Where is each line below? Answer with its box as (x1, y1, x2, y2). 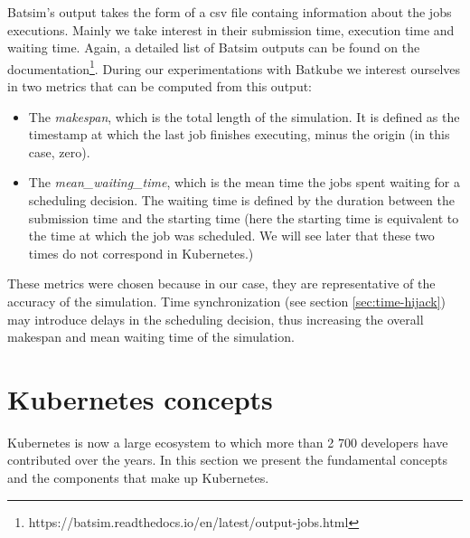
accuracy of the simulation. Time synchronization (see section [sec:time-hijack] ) (7, 291, 446, 310)
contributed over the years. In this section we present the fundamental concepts (7, 450, 448, 469)
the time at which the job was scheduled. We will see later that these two (28, 226, 435, 245)
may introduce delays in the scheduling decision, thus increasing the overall (7, 309, 424, 328)
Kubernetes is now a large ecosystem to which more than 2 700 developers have (7, 432, 448, 451)
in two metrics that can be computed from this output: (7, 77, 313, 96)
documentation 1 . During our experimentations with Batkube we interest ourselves (7, 56, 461, 78)
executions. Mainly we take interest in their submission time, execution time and (7, 20, 455, 39)
